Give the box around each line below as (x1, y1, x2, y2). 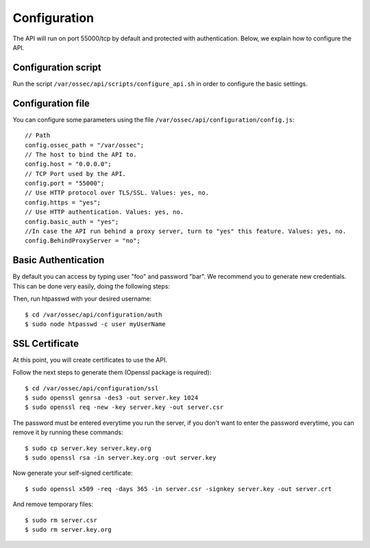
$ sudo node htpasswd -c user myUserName (25, 320, 166, 328)
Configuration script (12, 62, 102, 73)
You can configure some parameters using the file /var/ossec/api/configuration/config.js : (12, 115, 295, 123)
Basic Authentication (12, 254, 105, 266)
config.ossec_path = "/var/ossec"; (25, 141, 145, 149)
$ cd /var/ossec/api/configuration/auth (25, 310, 162, 319)
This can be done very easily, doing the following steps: (12, 282, 171, 290)
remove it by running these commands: (12, 428, 123, 436)
